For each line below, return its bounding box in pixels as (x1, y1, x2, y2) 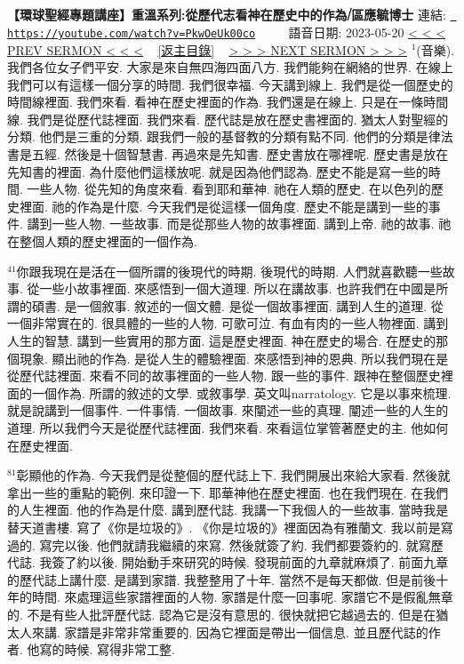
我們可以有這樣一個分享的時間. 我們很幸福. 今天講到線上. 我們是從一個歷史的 (7, 75, 453, 93)
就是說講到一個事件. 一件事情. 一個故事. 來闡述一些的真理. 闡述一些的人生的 (7, 401, 449, 420)
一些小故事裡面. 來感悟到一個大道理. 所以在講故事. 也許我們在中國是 (39, 279, 436, 298)
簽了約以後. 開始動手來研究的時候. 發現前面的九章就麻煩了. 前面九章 (52, 553, 449, 572)
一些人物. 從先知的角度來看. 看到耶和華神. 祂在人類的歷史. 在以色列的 (27, 180, 431, 198)
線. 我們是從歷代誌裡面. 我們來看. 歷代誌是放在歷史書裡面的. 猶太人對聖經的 (7, 109, 449, 128)
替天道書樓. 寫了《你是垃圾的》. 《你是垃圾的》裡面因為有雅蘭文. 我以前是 (7, 517, 441, 536)
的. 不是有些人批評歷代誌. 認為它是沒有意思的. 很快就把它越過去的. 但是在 (7, 604, 436, 623)
